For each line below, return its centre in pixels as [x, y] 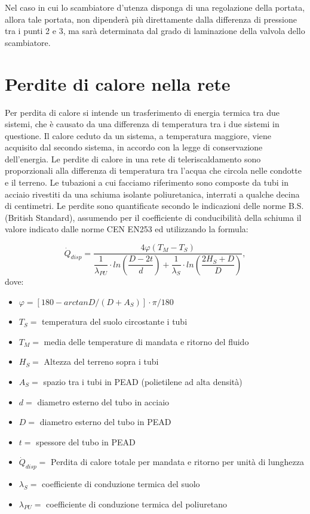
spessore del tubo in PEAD [86, 441]
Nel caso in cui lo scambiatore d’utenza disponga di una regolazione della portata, [155, 7]
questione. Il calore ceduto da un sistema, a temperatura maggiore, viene [138, 135]
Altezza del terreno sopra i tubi [101, 361]
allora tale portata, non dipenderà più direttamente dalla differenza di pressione [151, 19]
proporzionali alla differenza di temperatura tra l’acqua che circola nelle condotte [153, 170]
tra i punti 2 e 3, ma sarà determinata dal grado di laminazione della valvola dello [155, 31]
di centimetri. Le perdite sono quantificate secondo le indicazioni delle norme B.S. [154, 206]
